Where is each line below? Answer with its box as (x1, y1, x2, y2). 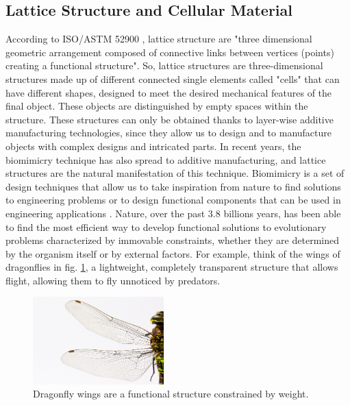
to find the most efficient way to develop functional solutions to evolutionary (5, 219, 327, 234)
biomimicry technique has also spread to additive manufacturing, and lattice (5, 152, 326, 167)
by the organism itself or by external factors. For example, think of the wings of (5, 246, 340, 260)
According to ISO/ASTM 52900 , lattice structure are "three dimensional (5, 32, 312, 46)
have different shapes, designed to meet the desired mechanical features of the (5, 85, 332, 99)
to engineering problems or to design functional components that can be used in (5, 193, 341, 207)
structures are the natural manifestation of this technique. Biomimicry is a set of (5, 166, 345, 180)
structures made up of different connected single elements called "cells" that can (5, 71, 340, 86)
